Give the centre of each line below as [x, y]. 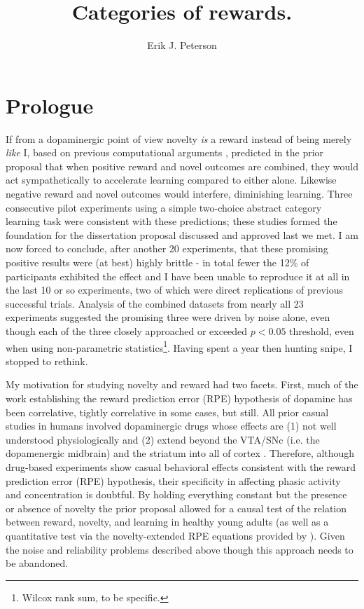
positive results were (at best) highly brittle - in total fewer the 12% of [157, 262]
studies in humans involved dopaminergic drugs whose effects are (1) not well [171, 426]
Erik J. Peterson [182, 45]
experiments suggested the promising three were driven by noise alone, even [168, 317]
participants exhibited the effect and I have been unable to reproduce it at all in [178, 276]
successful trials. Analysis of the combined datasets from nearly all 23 [155, 303]
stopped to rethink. [47, 361]
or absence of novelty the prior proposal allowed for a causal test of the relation [176, 508]
